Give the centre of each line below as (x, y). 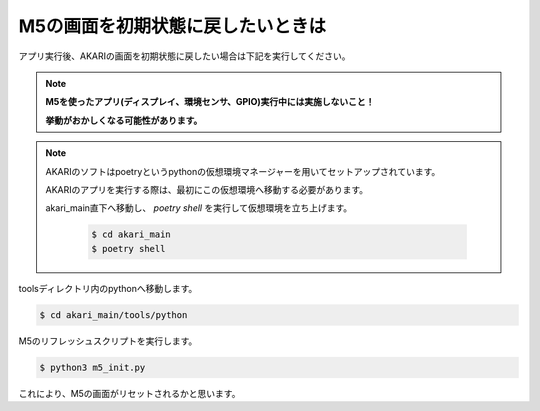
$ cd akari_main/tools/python (113, 314)
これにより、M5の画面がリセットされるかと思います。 (129, 393)
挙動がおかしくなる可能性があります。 (124, 120)
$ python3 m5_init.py (92, 367)
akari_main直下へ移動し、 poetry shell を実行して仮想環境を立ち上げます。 (199, 208)
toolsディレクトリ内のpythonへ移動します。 (108, 288)
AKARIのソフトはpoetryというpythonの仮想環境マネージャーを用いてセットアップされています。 (243, 171)
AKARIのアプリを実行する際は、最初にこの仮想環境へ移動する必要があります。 (207, 189)
